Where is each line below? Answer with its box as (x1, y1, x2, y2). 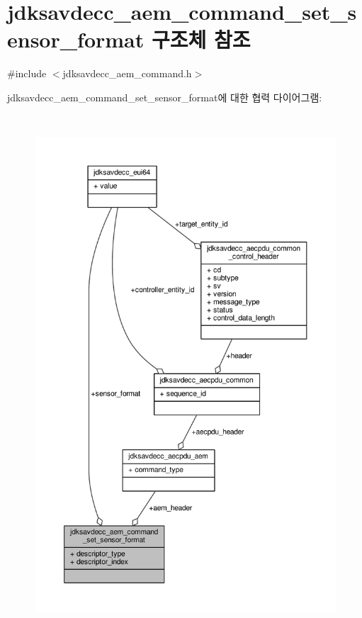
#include (7, 66, 47, 81)
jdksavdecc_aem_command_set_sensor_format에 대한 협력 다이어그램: (7, 89, 322, 104)
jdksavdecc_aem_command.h (62, 66, 192, 81)
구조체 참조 (151, 25, 251, 54)
